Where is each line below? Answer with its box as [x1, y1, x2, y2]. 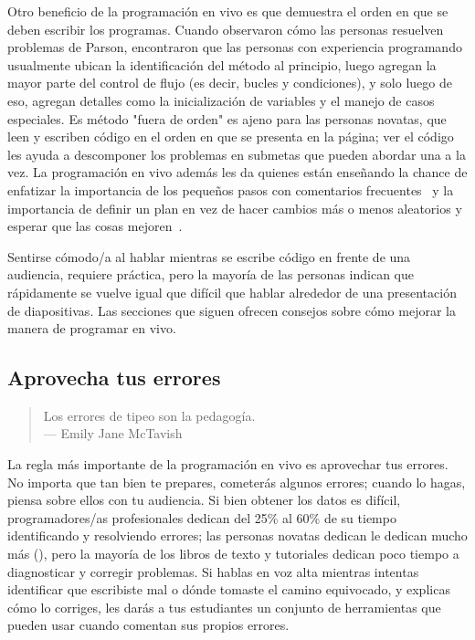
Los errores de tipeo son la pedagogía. [43, 405, 256, 425]
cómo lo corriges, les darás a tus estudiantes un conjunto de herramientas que [7, 597, 441, 616]
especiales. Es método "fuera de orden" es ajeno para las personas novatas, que [7, 109, 447, 128]
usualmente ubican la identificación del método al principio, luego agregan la [7, 55, 437, 74]
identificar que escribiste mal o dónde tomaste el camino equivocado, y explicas [7, 580, 450, 599]
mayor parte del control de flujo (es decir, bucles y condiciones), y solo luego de [7, 73, 452, 92]
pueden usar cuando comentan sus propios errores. [7, 615, 290, 635]
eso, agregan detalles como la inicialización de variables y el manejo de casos [7, 90, 435, 110]
